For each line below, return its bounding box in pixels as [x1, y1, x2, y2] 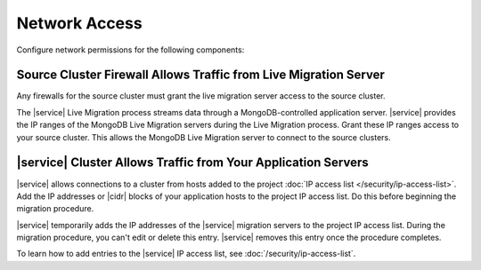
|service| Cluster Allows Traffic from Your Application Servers [16, 155, 369, 171]
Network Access [16, 13, 143, 33]
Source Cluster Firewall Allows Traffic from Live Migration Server [16, 67, 385, 83]
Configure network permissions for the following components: [16, 44, 245, 55]
